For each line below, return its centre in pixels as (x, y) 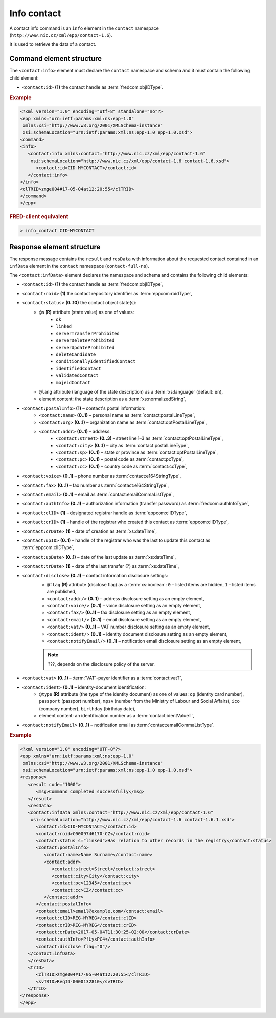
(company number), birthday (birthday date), (87, 708)
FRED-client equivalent (39, 217)
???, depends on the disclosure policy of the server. (102, 664)
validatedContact (77, 376)
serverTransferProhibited (88, 333)
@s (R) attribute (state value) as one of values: (86, 312)
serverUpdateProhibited (85, 347)
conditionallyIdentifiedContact (96, 362)
